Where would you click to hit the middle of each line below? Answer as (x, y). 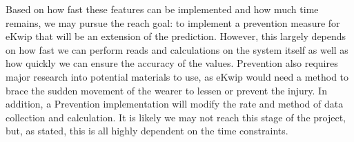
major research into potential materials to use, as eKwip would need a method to (177, 76)
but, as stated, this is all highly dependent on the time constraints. (147, 131)
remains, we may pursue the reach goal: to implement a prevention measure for (173, 22)
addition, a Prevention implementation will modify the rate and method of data (175, 104)
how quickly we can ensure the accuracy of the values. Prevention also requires (172, 63)
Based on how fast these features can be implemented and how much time (162, 9)
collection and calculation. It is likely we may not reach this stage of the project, (176, 117)
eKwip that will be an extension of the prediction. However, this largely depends (176, 36)
